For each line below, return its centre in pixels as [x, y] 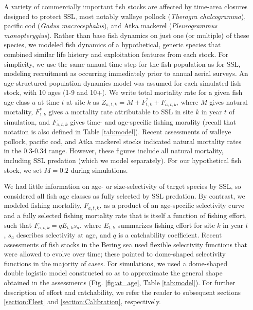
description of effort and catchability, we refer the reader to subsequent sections [122, 292]
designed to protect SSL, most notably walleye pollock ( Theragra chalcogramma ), [125, 16]
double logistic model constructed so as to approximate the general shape [113, 273]
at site [76, 101]
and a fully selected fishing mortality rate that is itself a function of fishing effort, [126, 215]
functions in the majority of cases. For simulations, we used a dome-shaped [116, 263]
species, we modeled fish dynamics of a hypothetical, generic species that [112, 45]
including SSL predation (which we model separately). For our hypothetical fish [123, 160]
